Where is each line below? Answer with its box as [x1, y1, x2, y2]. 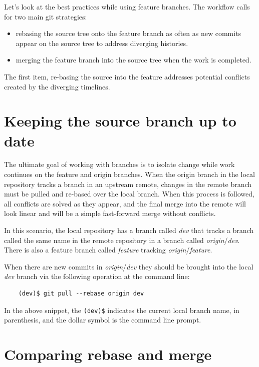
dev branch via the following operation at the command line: [4, 271, 190, 281]
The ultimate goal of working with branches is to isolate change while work [4, 159, 235, 169]
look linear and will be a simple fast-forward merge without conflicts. [4, 208, 216, 218]
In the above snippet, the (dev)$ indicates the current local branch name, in [4, 304, 239, 315]
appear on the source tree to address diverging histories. [16, 37, 188, 48]
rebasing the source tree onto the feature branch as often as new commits [16, 28, 241, 38]
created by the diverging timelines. [4, 81, 110, 91]
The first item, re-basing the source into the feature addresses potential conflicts [4, 71, 250, 81]
